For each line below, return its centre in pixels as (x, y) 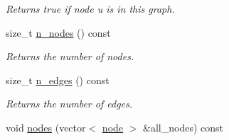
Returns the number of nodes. (70, 56)
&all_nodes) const (183, 127)
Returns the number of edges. (69, 104)
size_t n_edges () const (58, 80)
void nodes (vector (46, 127)
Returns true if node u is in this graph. (90, 8)
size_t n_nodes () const (58, 32)
